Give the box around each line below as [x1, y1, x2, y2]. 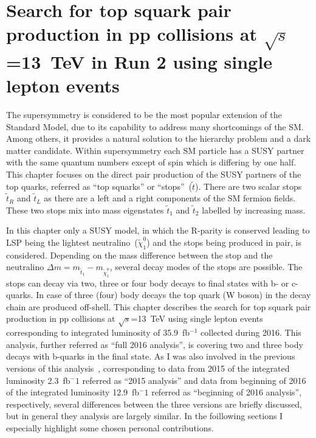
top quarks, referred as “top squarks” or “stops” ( [6, 179, 192, 192]
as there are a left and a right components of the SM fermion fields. [44, 192, 296, 204]
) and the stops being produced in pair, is [146, 235, 301, 248]
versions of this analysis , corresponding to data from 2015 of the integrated [6, 361, 290, 374]
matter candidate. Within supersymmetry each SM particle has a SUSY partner [6, 144, 304, 156]
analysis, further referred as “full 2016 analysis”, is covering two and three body [6, 338, 303, 350]
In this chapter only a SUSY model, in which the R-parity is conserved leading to [6, 224, 310, 237]
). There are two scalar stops [195, 179, 302, 192]
